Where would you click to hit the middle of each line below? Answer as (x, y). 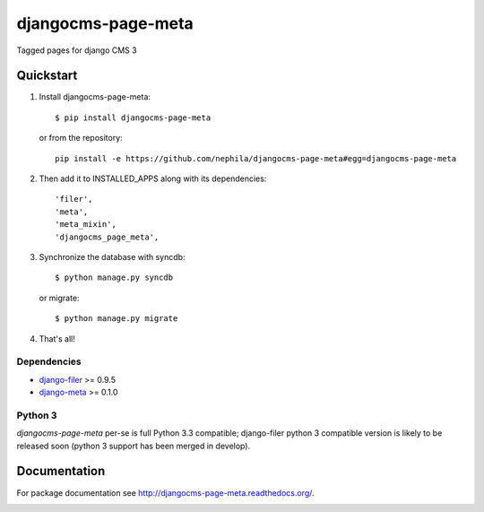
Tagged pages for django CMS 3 (77, 50)
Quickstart (47, 76)
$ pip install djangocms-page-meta (133, 117)
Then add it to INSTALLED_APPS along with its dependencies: (153, 178)
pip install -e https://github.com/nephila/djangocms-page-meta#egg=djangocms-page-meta (256, 158)
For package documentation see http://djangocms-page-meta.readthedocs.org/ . (165, 492)
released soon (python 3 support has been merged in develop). (134, 446)
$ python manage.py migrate (117, 319)
